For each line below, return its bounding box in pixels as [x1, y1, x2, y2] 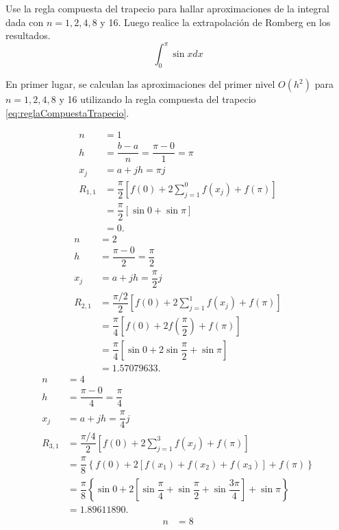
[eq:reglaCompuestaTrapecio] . [5, 105, 129, 119]
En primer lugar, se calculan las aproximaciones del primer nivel [5, 77, 275, 91]
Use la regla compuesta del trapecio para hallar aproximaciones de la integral [5, 1, 329, 15]
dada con [5, 14, 44, 29]
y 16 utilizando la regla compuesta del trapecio [59, 92, 256, 106]
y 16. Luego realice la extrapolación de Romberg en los [100, 14, 331, 29]
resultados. [5, 28, 51, 43]
